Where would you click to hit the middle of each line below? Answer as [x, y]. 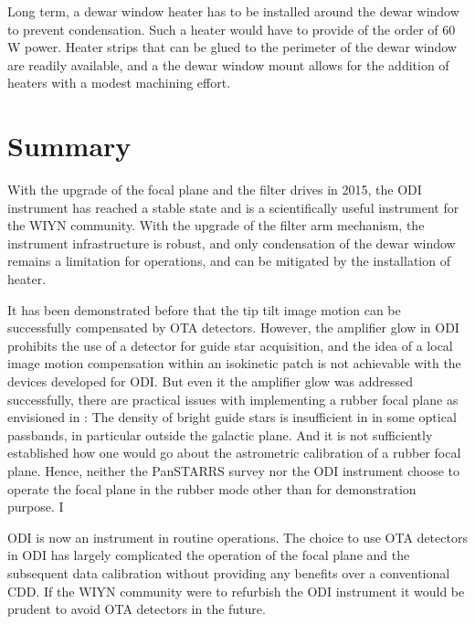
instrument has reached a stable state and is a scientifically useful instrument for [233, 207]
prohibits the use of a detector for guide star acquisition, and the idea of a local [230, 345]
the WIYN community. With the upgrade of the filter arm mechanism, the [216, 225]
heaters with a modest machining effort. [119, 83]
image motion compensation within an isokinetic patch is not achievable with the [234, 363]
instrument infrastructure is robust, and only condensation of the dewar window [232, 243]
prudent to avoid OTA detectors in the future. [137, 609]
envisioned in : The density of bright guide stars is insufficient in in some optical [232, 417]
